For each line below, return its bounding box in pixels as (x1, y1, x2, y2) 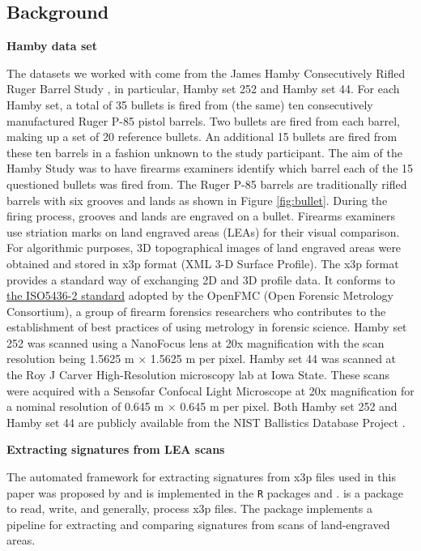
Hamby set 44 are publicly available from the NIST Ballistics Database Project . (6, 413, 406, 430)
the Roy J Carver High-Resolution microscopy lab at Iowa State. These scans (6, 366, 390, 383)
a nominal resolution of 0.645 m (6, 398, 164, 415)
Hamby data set (6, 37, 97, 54)
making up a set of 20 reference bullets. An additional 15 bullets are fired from (6, 128, 398, 145)
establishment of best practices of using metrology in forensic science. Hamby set (6, 318, 407, 335)
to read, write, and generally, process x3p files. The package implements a (6, 500, 372, 517)
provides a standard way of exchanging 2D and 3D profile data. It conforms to (6, 271, 395, 288)
